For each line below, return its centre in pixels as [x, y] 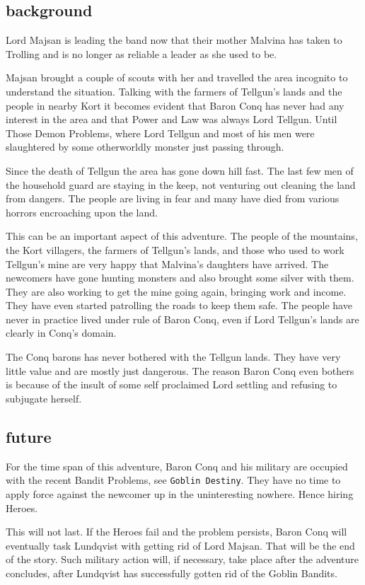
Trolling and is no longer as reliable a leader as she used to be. [141, 53]
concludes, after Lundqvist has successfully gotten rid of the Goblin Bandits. [172, 573]
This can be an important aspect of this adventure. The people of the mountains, [182, 236]
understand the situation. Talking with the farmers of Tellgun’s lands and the [174, 91]
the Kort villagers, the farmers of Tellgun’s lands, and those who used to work [175, 249]
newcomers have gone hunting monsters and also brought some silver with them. [180, 278]
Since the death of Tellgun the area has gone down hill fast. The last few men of [180, 170]
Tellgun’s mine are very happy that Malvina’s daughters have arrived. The [167, 263]
